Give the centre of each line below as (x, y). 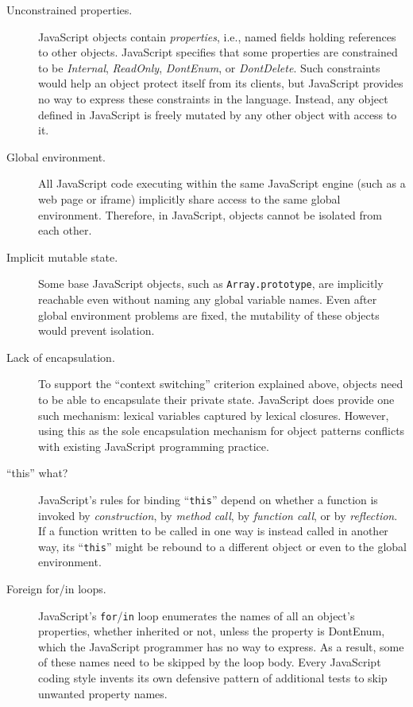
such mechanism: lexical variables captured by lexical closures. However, (214, 415)
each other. (65, 230)
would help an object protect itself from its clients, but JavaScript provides (221, 83)
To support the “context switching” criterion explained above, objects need (221, 384)
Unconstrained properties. (69, 10)
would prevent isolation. (96, 330)
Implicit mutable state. (62, 256)
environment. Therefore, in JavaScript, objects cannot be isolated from (210, 214)
